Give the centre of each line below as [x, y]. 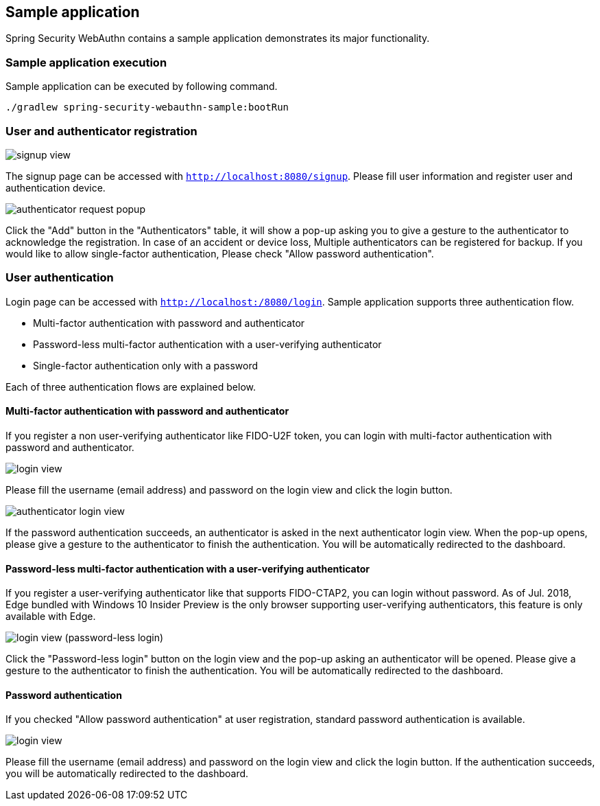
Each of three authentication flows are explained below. [131, 387]
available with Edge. [51, 617]
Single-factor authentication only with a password [145, 365]
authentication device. [56, 187]
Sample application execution [86, 62]
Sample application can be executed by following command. [142, 87]
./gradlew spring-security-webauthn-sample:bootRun [147, 107]
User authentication [60, 278]
